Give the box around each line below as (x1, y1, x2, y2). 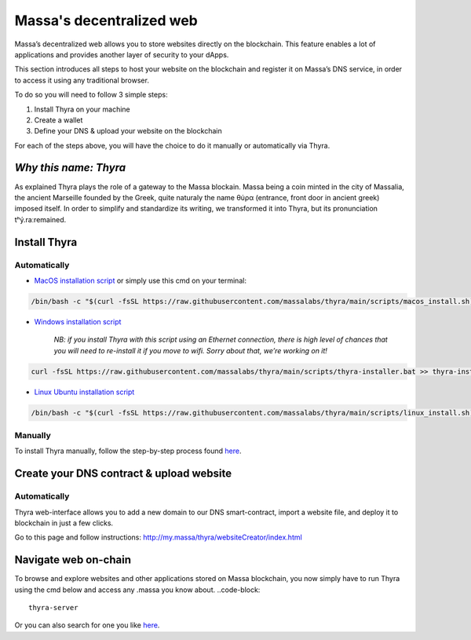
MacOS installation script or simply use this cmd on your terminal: (34, 276, 247, 285)
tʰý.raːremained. (14, 214, 67, 224)
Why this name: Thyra (14, 161, 126, 174)
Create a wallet (34, 115, 83, 125)
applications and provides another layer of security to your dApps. (14, 49, 229, 59)
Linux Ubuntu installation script (34, 387, 135, 397)
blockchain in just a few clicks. (14, 518, 114, 528)
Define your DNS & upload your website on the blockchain (34, 126, 223, 136)
